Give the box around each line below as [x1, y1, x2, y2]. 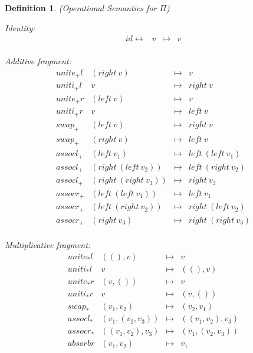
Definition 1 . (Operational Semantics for [5, 2, 157, 14]
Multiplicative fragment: [5, 239, 91, 251]
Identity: [5, 21, 35, 34]
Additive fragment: [5, 55, 71, 67]
